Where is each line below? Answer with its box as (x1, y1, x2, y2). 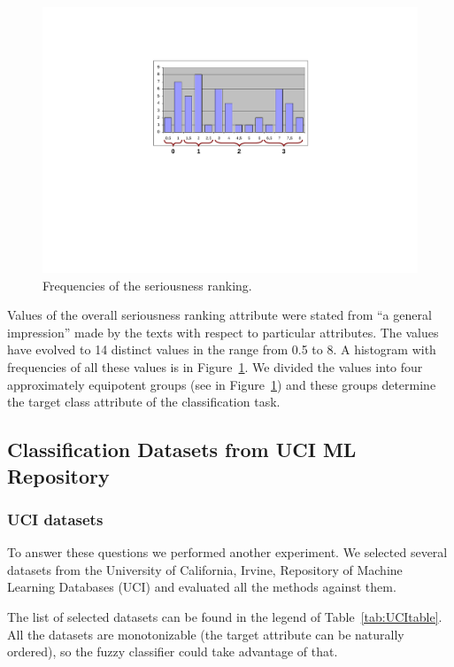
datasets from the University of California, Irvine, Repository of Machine (7, 560, 403, 578)
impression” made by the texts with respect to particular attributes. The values (7, 322, 439, 341)
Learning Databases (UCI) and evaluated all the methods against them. (7, 578, 396, 596)
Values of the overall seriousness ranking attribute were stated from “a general (7, 306, 432, 324)
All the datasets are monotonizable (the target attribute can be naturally (7, 624, 404, 643)
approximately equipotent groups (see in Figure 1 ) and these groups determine (7, 375, 436, 393)
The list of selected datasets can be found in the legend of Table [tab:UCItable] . (7, 607, 442, 625)
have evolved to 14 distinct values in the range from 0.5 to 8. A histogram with (7, 340, 436, 359)
